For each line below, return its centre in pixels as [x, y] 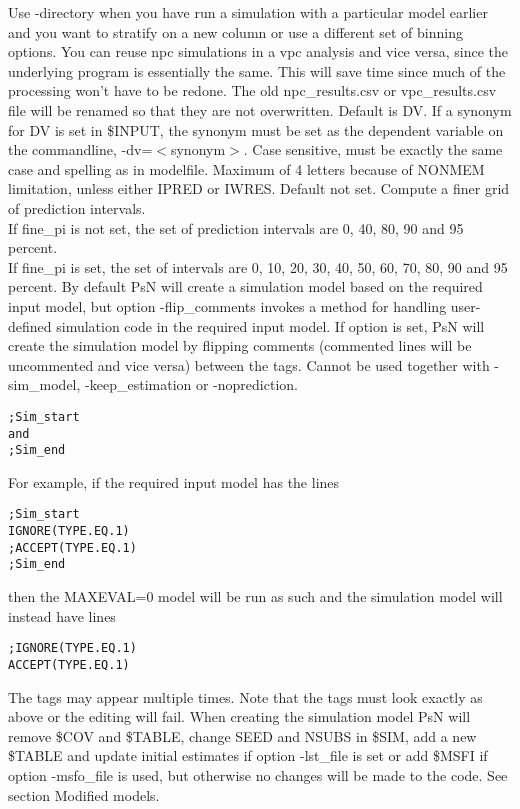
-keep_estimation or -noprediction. [191, 384]
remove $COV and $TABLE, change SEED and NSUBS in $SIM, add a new [242, 735]
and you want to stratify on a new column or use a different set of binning [235, 31]
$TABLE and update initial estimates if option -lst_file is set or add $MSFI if [248, 755]
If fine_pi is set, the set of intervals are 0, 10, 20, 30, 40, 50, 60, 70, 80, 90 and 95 [258, 266]
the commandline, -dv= [80, 149]
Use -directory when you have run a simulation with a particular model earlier [248, 12]
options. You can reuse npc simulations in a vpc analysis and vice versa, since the [258, 51]
